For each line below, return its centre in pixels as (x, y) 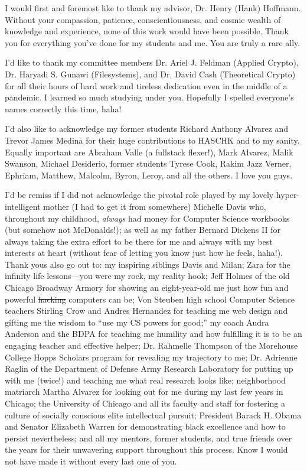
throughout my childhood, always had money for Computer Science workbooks (147, 218)
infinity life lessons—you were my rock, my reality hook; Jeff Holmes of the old (147, 276)
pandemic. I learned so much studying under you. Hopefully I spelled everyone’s (149, 97)
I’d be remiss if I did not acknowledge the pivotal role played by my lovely (139, 195)
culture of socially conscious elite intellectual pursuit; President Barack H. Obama (153, 415)
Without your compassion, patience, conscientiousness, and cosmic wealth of (143, 19)
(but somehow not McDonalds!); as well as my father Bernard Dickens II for (143, 230)
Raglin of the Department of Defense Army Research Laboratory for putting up (149, 368)
